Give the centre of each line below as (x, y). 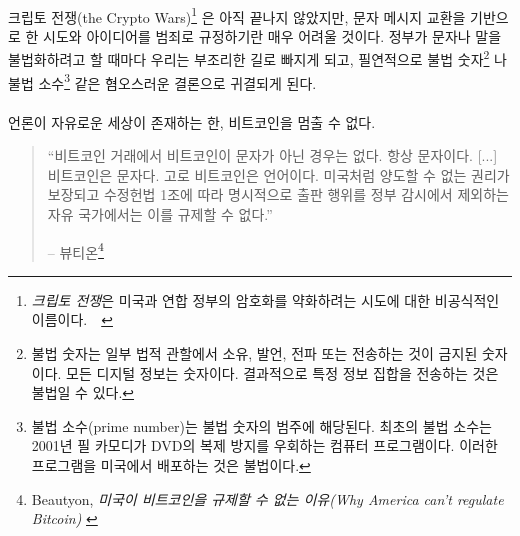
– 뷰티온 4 (75, 250)
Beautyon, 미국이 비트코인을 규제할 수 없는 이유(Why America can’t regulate (267, 498)
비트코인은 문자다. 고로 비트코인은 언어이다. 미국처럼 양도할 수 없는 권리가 (278, 174)
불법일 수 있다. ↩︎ (83, 392)
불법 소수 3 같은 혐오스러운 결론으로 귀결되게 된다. (162, 81)
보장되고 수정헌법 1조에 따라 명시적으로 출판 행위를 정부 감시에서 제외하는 (278, 194)
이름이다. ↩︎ (72, 319)
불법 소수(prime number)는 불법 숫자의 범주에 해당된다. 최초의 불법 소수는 (261, 425)
